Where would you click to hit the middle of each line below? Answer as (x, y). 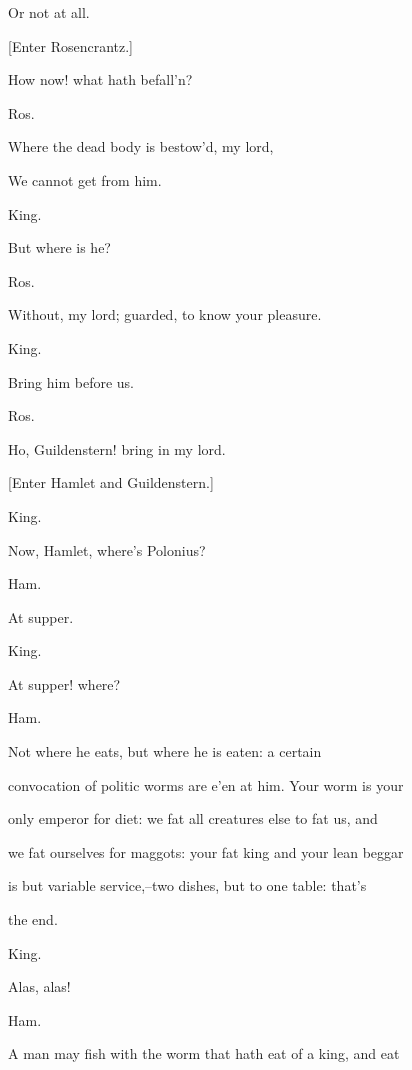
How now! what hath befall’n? (100, 79)
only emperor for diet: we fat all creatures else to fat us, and (193, 818)
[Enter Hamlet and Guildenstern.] (111, 482)
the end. (33, 919)
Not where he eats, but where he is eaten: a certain (165, 751)
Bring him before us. (71, 381)
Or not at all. (49, 12)
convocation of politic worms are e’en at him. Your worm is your (206, 784)
